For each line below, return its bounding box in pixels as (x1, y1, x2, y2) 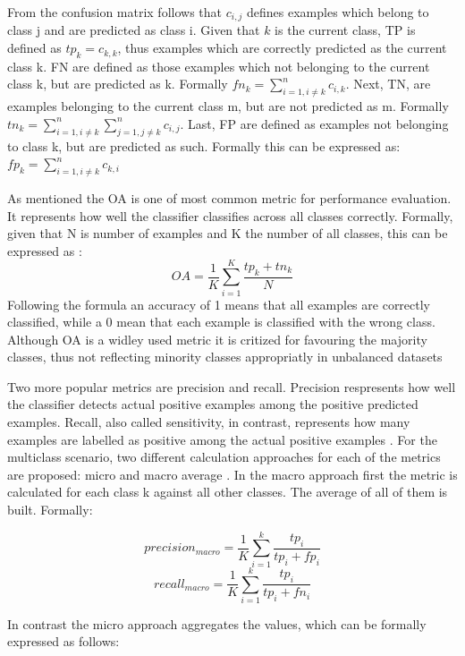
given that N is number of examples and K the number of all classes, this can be (7, 224, 448, 243)
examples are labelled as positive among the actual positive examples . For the (7, 430, 437, 448)
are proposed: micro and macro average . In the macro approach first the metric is (7, 464, 458, 483)
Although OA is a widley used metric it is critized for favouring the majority (7, 329, 427, 348)
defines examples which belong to (247, 3, 429, 21)
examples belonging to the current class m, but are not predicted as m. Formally (7, 97, 449, 115)
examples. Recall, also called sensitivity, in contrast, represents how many (7, 413, 410, 431)
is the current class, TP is (275, 21, 416, 39)
